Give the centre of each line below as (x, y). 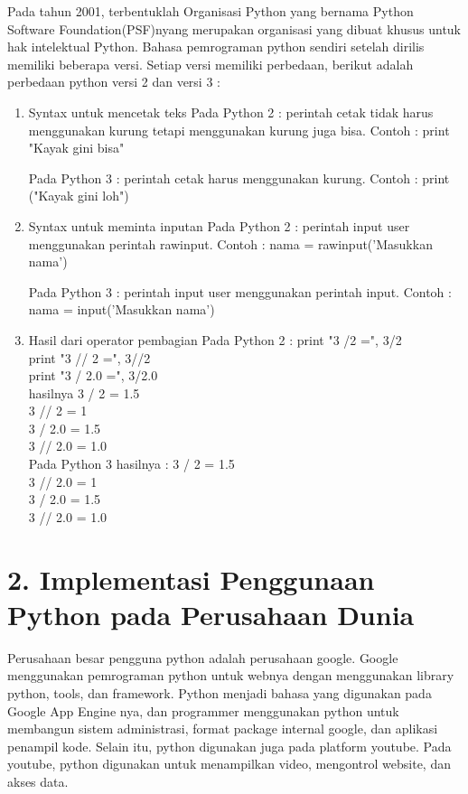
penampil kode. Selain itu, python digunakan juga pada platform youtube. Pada (229, 746)
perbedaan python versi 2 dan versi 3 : (114, 82)
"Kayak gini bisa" (76, 148)
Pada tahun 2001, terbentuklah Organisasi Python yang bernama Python (211, 11)
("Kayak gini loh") (79, 196)
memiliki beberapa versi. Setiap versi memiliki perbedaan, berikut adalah (211, 64)
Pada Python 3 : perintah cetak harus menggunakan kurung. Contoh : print (239, 177)
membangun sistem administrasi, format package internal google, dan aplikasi (223, 729)
